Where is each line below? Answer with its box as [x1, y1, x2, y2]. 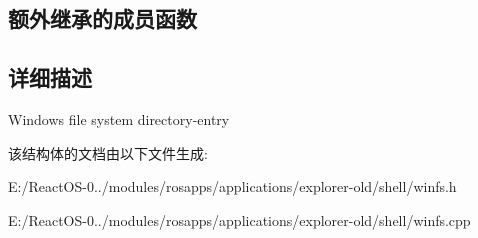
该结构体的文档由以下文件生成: [8, 142, 208, 163]
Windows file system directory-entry [8, 108, 230, 129]
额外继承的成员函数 [8, 3, 197, 34]
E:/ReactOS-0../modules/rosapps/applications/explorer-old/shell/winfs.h [8, 176, 457, 197]
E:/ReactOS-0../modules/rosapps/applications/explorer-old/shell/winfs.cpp [8, 209, 471, 230]
